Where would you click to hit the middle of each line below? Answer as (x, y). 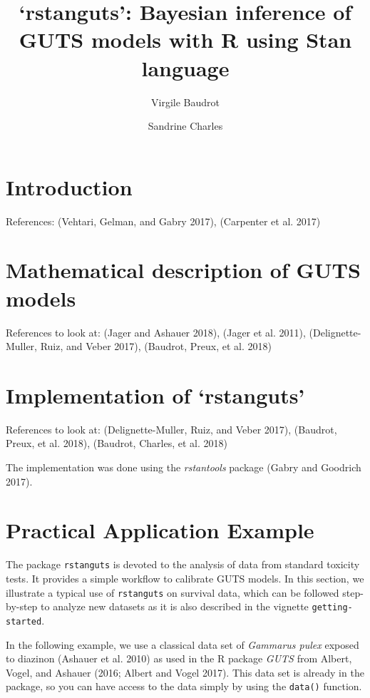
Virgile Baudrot (185, 102)
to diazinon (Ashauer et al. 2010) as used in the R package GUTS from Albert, (179, 658)
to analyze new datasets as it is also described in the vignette (175, 606)
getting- (332, 608)
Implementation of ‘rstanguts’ (155, 395)
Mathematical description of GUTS (183, 270)
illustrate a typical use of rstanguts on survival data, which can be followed (173, 592)
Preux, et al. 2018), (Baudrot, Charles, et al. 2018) (117, 443)
